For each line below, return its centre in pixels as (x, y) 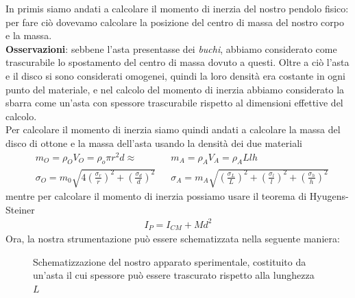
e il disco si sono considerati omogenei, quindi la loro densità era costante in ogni (176, 75)
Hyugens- (329, 196)
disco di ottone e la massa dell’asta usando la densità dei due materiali (154, 142)
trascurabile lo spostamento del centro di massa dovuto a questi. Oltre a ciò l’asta (177, 62)
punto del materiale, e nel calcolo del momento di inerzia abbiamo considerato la (175, 89)
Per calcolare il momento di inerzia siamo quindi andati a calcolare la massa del (173, 129)
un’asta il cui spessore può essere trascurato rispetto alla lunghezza (174, 275)
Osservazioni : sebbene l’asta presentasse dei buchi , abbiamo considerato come (171, 48)
